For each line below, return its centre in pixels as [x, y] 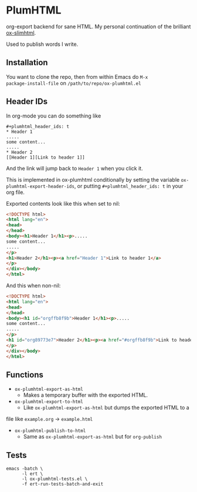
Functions [25, 375]
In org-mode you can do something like [54, 116]
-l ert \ [32, 474]
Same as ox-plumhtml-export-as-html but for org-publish [93, 437]
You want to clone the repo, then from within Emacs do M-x [77, 76]
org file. [16, 192]
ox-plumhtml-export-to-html [49, 402]
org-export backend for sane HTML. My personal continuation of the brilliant [98, 26]
